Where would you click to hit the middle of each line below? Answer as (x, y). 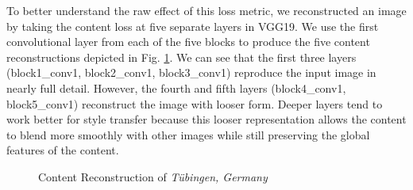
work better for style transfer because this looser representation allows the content (206, 119)
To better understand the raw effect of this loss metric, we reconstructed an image (206, 10)
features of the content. (63, 150)
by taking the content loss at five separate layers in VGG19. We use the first (193, 26)
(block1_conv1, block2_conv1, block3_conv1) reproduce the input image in (191, 72)
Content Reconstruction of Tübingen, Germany (153, 176)
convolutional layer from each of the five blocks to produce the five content (188, 42)
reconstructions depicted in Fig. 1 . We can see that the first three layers (181, 57)
